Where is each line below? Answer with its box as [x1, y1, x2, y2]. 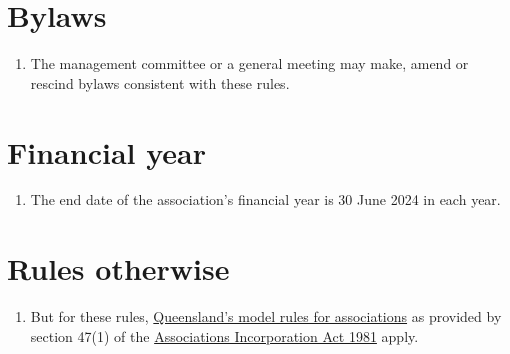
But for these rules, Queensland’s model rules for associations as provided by [30, 306, 502, 327]
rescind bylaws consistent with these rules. [30, 72, 290, 93]
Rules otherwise [7, 248, 230, 289]
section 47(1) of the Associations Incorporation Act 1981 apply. [30, 325, 419, 346]
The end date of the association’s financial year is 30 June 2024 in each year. [30, 189, 501, 210]
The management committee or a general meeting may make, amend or [30, 53, 469, 74]
